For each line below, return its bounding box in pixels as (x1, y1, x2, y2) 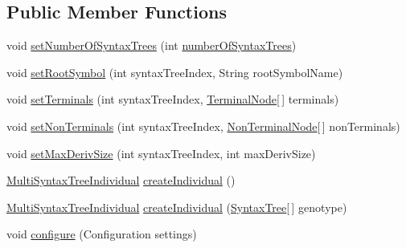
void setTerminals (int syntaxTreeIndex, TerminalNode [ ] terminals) (6, 91, 339, 108)
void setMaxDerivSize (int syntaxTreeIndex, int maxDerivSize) (6, 144, 316, 161)
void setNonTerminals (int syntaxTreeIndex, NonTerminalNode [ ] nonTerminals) (6, 117, 400, 134)
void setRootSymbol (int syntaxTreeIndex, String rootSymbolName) (6, 63, 343, 80)
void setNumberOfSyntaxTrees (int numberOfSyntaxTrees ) (6, 37, 297, 54)
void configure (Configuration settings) (6, 226, 197, 242)
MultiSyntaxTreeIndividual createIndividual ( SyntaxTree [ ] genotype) (6, 198, 347, 215)
